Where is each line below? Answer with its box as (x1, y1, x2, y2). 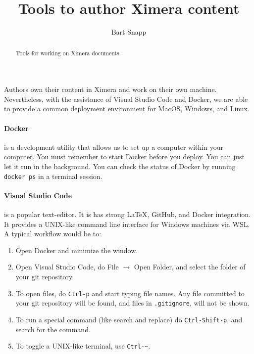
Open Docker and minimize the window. (15, 245, 138, 255)
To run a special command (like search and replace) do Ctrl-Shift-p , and (15, 314, 243, 324)
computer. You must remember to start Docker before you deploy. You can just (4, 151, 245, 162)
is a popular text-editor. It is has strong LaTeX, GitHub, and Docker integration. (4, 209, 251, 219)
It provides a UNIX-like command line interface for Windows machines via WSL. (4, 219, 250, 229)
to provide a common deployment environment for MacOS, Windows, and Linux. (4, 103, 250, 114)
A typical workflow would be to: (4, 228, 102, 239)
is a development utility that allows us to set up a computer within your (4, 141, 223, 152)
